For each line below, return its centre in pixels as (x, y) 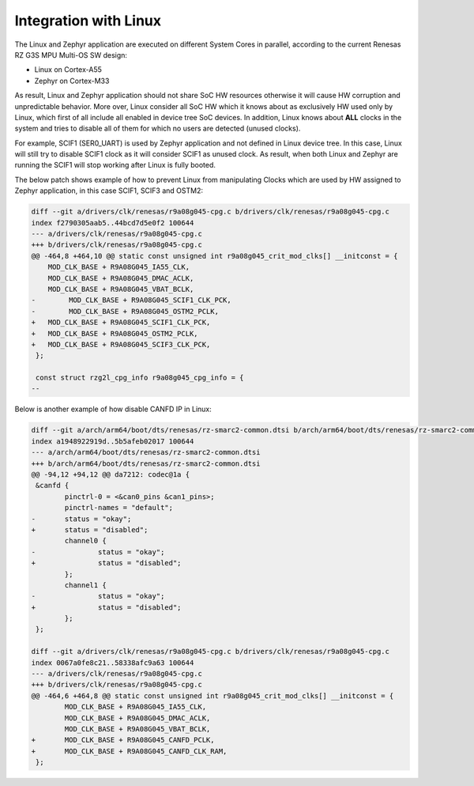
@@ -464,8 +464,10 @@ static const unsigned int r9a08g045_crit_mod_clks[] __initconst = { (214, 256)
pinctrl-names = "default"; (119, 508)
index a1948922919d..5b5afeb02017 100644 (113, 441)
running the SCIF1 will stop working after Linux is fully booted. (115, 165)
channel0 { (85, 541)
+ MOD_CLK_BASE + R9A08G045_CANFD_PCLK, (123, 740)
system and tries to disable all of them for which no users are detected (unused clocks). (158, 128)
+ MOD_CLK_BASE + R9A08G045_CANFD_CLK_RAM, (129, 751)
